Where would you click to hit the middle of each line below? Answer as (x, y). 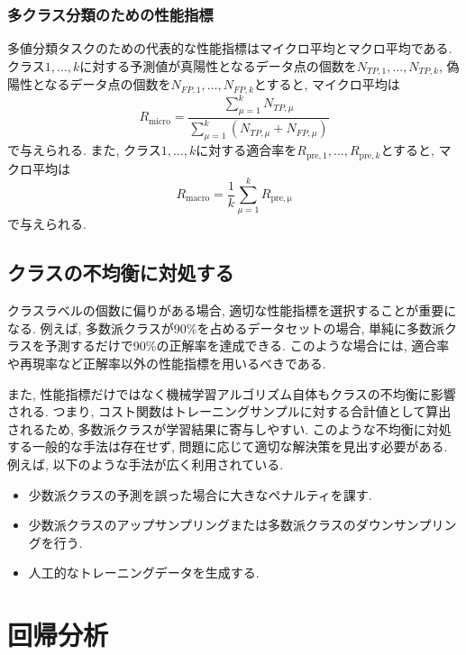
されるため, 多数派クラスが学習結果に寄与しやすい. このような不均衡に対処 (229, 428)
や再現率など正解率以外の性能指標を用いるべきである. (167, 363)
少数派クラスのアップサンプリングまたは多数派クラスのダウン (211, 525)
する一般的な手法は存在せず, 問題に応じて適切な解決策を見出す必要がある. (228, 446)
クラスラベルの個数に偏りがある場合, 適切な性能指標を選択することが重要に (232, 310)
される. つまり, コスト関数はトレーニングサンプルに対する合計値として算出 (229, 411)
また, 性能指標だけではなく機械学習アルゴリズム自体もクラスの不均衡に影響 (232, 393)
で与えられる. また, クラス (84, 150)
